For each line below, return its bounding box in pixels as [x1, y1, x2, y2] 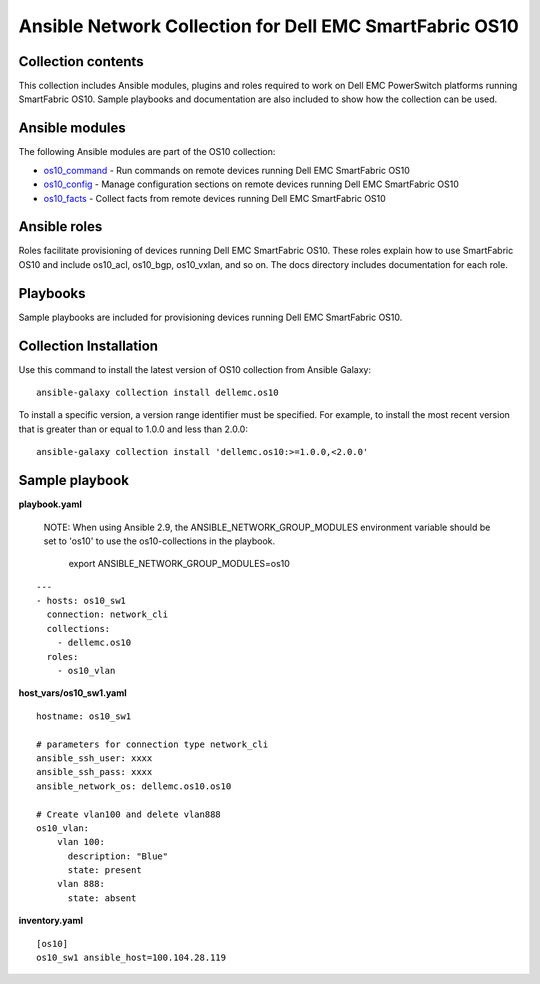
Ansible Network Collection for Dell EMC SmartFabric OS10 [18, 15, 519, 37]
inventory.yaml [18, 915, 84, 927]
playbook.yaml [18, 498, 82, 510]
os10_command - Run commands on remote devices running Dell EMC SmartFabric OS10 [43, 164, 410, 176]
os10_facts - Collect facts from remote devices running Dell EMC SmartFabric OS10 [43, 192, 387, 204]
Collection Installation [18, 337, 159, 354]
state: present [67, 865, 142, 876]
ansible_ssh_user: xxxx [36, 752, 153, 764]
